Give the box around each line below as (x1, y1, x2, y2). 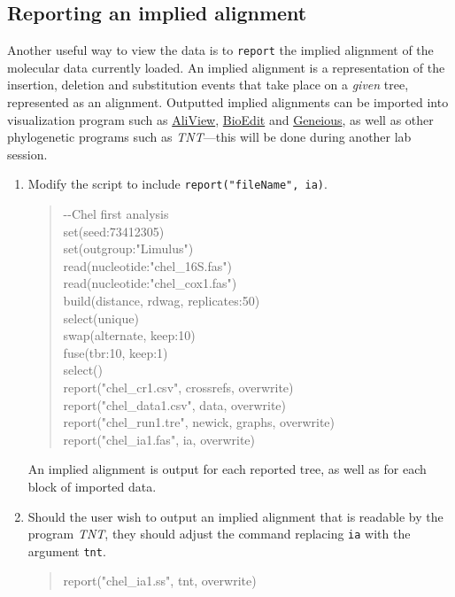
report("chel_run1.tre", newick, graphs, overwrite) (63, 413, 335, 431)
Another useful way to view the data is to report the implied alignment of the (7, 41, 434, 59)
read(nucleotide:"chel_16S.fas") (63, 256, 232, 275)
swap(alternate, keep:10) (63, 326, 196, 345)
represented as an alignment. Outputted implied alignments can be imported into (7, 93, 449, 112)
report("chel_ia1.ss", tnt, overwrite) (63, 571, 257, 590)
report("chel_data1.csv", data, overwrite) (63, 395, 287, 414)
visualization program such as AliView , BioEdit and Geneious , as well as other (7, 110, 434, 128)
